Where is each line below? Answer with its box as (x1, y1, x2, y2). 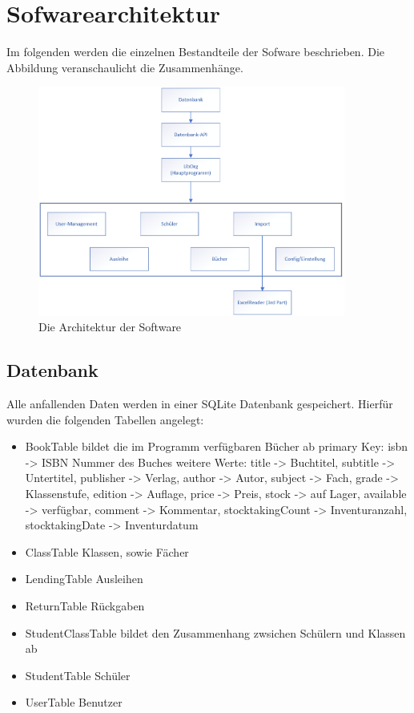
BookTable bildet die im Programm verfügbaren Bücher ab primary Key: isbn (25, 438, 408, 455)
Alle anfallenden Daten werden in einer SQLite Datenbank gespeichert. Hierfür (6, 395, 393, 412)
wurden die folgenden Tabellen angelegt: (6, 411, 204, 427)
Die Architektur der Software (38, 318, 182, 335)
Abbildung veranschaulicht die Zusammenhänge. (6, 59, 243, 75)
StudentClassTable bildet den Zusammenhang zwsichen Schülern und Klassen (25, 624, 406, 641)
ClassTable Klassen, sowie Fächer (25, 543, 189, 560)
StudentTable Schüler (25, 666, 131, 683)
